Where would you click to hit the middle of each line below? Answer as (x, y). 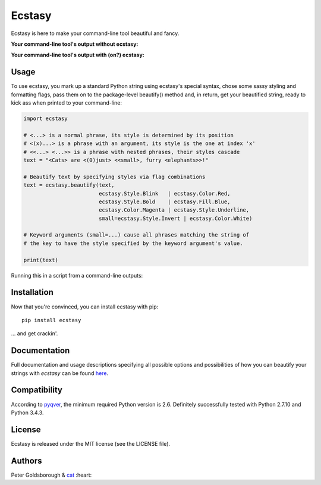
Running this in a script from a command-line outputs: (77, 275)
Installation (32, 292)
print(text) (41, 260)
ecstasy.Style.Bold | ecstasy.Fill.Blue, (164, 201)
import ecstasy (45, 119)
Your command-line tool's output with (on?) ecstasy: (78, 55)
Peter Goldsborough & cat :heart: (51, 475)
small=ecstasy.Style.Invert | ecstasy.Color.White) (175, 218)
